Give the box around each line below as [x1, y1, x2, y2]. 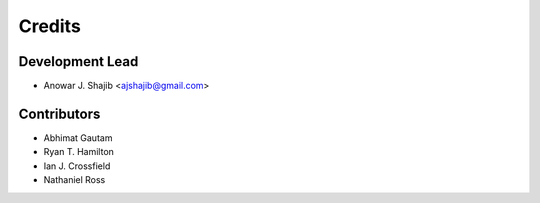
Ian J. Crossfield [43, 160, 111, 172]
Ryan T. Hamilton [43, 146, 115, 158]
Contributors [18, 105, 101, 122]
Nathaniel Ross [43, 174, 106, 186]
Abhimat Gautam [43, 131, 113, 144]
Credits [18, 15, 82, 37]
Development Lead [18, 53, 139, 70]
